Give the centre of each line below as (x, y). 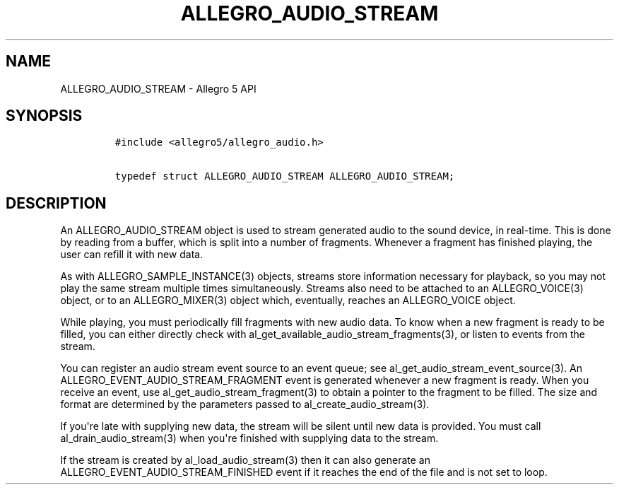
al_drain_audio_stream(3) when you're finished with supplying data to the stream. (249, 438)
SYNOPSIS (44, 116)
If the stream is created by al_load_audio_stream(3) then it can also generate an (245, 460)
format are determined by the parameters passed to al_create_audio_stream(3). (245, 404)
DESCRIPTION (56, 203)
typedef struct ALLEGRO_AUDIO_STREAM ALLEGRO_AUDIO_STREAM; (285, 176)
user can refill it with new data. (132, 255)
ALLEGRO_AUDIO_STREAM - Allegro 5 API (158, 88)
